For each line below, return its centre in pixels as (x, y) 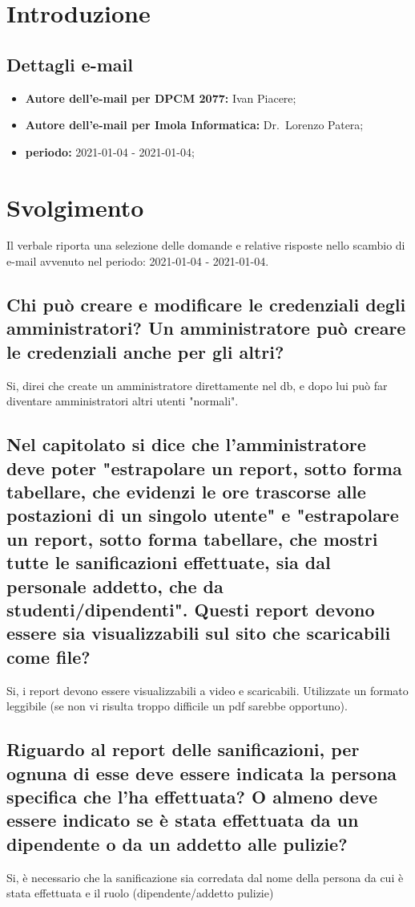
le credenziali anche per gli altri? (145, 351)
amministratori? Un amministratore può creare (206, 328)
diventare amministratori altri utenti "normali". (123, 401)
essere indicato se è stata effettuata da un (183, 820)
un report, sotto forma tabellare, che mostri (192, 538)
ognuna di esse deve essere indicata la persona (202, 773)
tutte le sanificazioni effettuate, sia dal (169, 562)
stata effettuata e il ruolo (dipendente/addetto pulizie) (140, 893)
